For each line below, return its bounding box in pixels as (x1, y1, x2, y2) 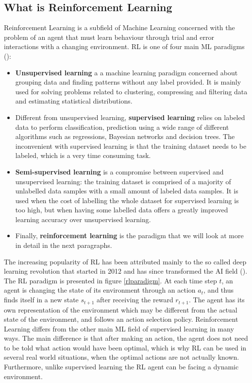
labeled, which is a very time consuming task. (15, 150, 151, 160)
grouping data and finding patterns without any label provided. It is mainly (15, 77, 241, 87)
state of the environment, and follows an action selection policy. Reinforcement (4, 314, 238, 324)
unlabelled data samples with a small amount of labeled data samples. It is (15, 186, 238, 196)
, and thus (203, 285, 234, 295)
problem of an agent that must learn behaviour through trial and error (4, 32, 214, 42)
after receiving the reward (97, 295, 173, 305)
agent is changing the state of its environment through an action (4, 285, 196, 295)
